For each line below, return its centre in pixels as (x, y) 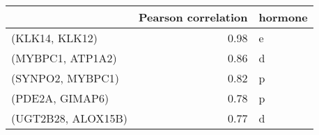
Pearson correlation (193, 17)
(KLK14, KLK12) (55, 38)
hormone (283, 17)
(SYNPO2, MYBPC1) (65, 78)
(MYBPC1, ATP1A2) (64, 58)
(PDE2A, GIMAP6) (60, 98)
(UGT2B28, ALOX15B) (69, 118)
